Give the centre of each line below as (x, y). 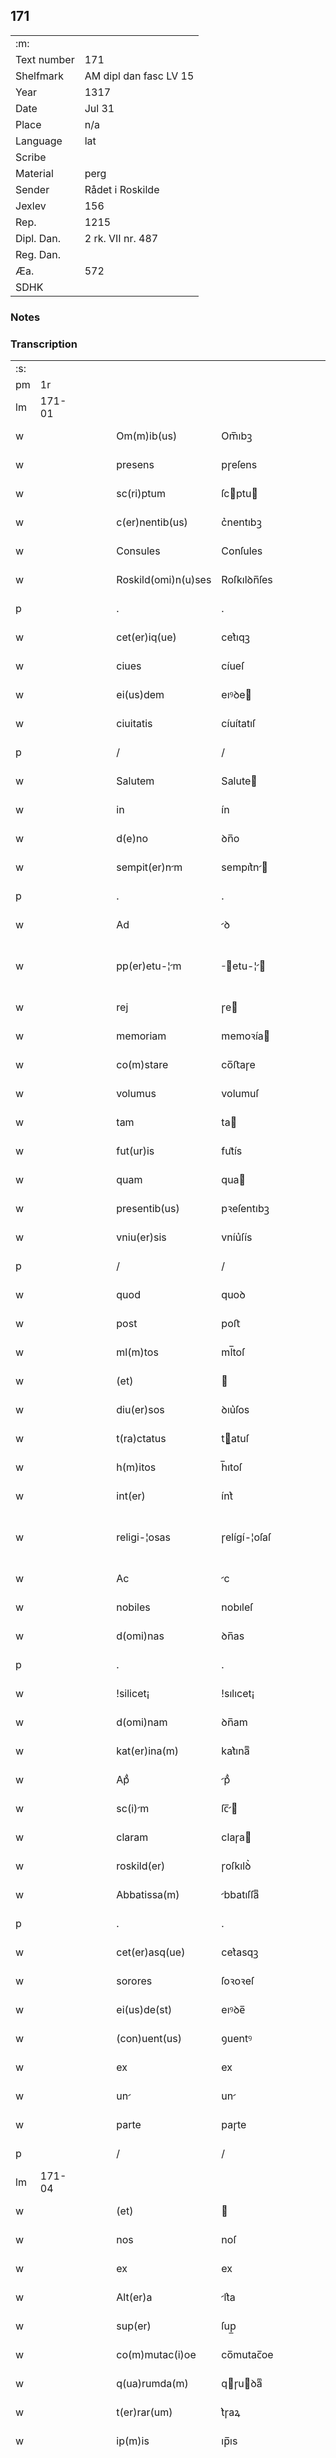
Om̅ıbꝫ (237, 436)
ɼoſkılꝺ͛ (236, 1866)
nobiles (133, 1607)
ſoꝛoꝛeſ (238, 1981)
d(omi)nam (142, 1722)
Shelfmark (39, 76)
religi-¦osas (143, 1537)
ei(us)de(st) (144, 2010)
